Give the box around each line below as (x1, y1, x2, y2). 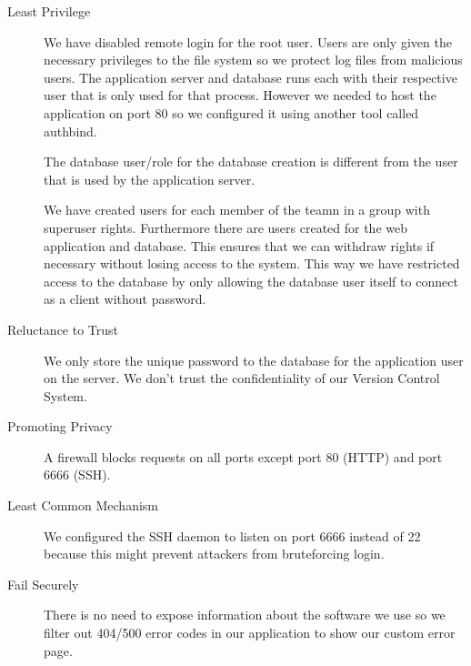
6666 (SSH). (44, 465, 111, 484)
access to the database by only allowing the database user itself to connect (44, 271, 458, 290)
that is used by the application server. (44, 169, 256, 188)
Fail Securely (7, 574, 79, 593)
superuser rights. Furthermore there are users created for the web (44, 217, 407, 237)
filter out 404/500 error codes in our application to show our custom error (44, 623, 456, 642)
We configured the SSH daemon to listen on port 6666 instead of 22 (44, 526, 421, 545)
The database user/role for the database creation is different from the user (44, 152, 458, 171)
